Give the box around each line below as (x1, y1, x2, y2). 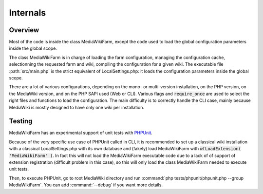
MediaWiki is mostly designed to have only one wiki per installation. (9, 104, 145, 110)
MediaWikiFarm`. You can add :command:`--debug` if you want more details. (9, 182, 163, 188)
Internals (9, 7, 46, 18)
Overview (9, 26, 39, 34)
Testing (9, 117, 33, 125)
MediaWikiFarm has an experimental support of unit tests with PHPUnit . (9, 130, 153, 136)
